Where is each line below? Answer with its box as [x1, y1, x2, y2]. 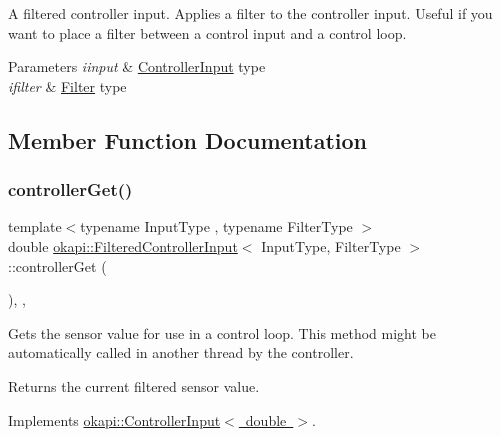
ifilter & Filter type [8, 75, 127, 96]
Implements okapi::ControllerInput [8, 409, 221, 430]
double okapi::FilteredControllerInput [8, 235, 238, 256]
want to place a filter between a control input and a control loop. [8, 22, 407, 43]
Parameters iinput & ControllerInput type [8, 56, 266, 77]
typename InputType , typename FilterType [80, 216, 353, 237]
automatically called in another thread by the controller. [8, 342, 354, 363]
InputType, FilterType [261, 235, 401, 256]
